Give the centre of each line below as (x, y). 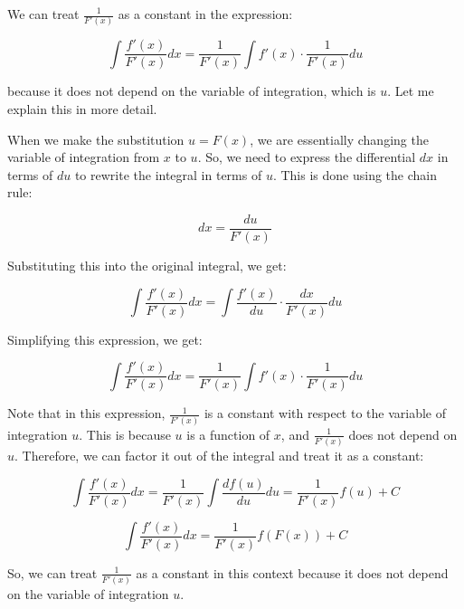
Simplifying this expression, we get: (105, 339)
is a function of (228, 434)
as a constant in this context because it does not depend (292, 572)
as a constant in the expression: (205, 14)
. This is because (125, 434)
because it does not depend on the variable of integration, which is (192, 91)
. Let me (411, 91)
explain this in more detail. (82, 109)
